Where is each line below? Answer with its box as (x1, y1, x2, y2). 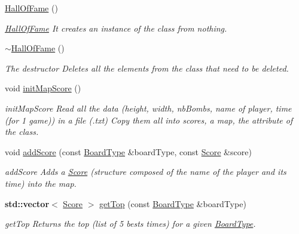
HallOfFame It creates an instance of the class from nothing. (5, 21, 227, 34)
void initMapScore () (5, 82, 81, 94)
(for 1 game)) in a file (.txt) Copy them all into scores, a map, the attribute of (5, 113, 293, 126)
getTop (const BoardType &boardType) (99, 197, 246, 210)
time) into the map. (5, 177, 77, 189)
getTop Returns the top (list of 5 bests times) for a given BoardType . (5, 217, 256, 230)
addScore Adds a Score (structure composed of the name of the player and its (5, 165, 286, 178)
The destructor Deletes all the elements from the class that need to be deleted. (5, 61, 289, 74)
